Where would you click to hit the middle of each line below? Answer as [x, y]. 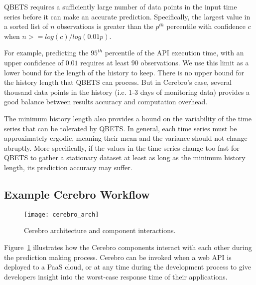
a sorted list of [26, 26]
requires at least [105, 62]
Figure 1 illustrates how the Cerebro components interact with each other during [128, 247]
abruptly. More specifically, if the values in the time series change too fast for [122, 147]
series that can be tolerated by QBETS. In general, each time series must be [121, 128]
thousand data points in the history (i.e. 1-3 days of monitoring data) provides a [127, 92]
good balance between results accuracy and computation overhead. [106, 102]
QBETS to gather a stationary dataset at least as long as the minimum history [125, 157]
